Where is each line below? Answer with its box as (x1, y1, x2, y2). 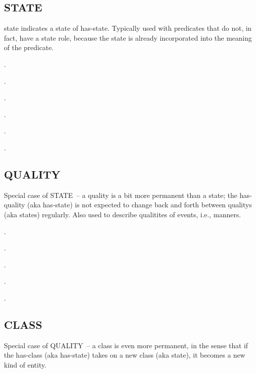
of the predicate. (4, 42, 53, 53)
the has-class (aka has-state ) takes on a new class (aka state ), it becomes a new (4, 350, 246, 360)
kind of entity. (4, 359, 47, 370)
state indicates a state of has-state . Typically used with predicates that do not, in (4, 23, 252, 33)
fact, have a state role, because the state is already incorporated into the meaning (4, 32, 252, 43)
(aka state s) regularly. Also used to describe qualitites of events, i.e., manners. (4, 209, 241, 219)
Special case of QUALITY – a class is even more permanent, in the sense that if (4, 340, 248, 350)
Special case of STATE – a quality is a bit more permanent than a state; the (4, 189, 238, 200)
